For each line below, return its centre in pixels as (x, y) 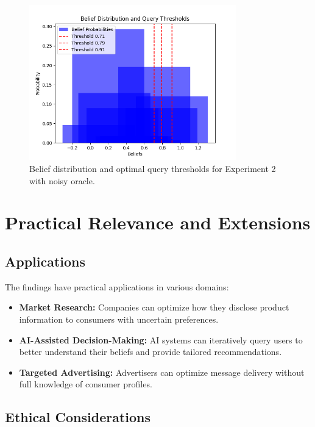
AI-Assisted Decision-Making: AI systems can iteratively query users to (161, 339)
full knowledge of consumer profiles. (86, 384)
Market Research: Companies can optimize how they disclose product (154, 307)
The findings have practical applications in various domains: (117, 286)
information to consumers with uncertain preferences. (119, 319)
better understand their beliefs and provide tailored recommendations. (150, 352)
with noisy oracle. (62, 180)
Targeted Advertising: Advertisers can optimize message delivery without (162, 372)
